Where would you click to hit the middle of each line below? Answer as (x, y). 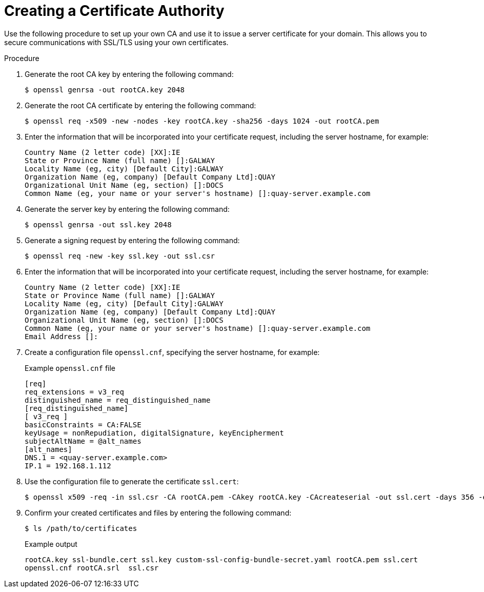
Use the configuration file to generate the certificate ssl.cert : (132, 481)
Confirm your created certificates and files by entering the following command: (158, 512)
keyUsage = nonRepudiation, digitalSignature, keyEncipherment (154, 433)
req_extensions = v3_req (74, 392)
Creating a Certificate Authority (114, 11)
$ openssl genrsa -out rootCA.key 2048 (105, 90)
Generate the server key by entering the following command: (127, 209)
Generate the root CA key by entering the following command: (129, 74)
